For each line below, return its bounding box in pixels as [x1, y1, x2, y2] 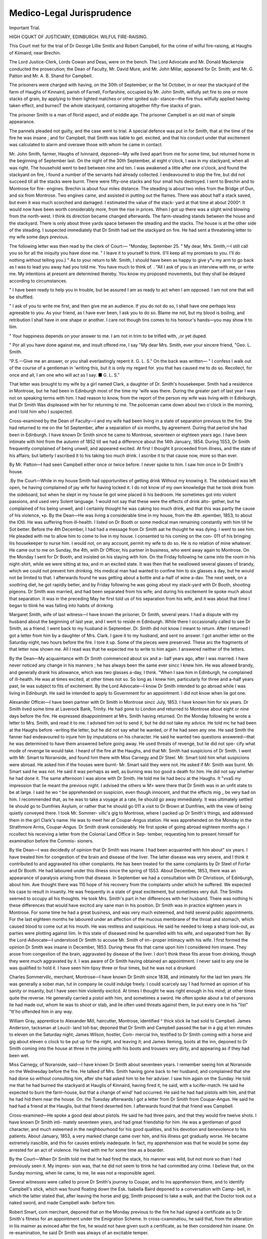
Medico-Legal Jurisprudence [9, 7, 132, 18]
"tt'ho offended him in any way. [9, 1009, 73, 1014]
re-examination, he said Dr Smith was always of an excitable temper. [9, 1230, 149, 1236]
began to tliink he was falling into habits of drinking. [9, 603, 115, 609]
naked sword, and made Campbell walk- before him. [9, 1200, 116, 1206]
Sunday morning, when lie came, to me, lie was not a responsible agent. [9, 1170, 156, 1176]
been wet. [9, 1052, 30, 1058]
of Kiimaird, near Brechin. [9, 50, 61, 56]
